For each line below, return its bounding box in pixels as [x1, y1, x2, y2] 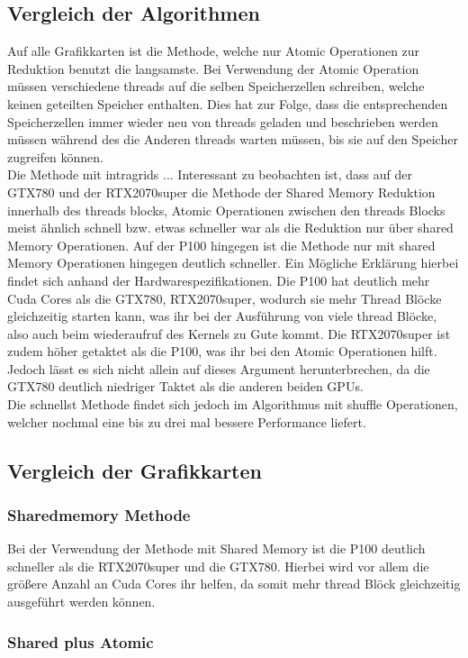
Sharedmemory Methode [7, 503, 191, 525]
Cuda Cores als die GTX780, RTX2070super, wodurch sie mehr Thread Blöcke [7, 288, 442, 307]
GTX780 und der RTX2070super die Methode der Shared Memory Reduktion [7, 182, 436, 201]
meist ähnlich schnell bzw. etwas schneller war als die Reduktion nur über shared [7, 218, 454, 237]
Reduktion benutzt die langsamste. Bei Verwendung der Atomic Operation [7, 59, 419, 78]
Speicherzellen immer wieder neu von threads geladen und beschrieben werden [7, 112, 438, 131]
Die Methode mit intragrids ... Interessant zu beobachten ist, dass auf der [7, 165, 412, 184]
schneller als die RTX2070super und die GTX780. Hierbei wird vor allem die [7, 556, 429, 575]
